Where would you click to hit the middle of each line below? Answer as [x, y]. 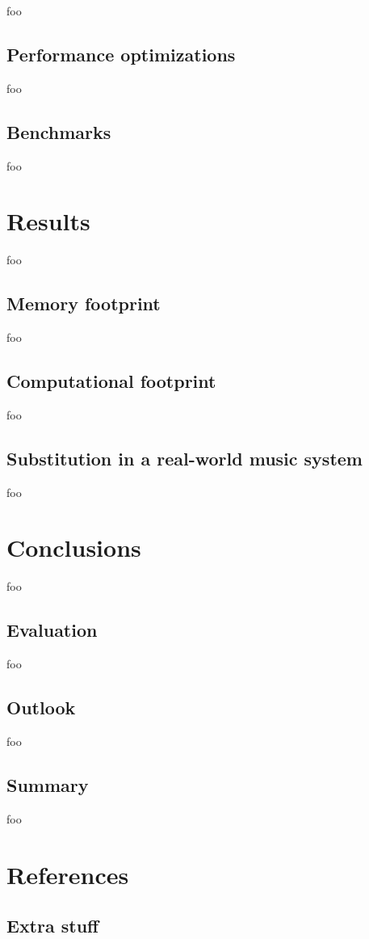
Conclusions [74, 547]
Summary [48, 785]
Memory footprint [84, 303]
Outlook [41, 707]
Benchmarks [59, 131]
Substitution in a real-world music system [184, 458]
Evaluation [52, 630]
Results [48, 221]
